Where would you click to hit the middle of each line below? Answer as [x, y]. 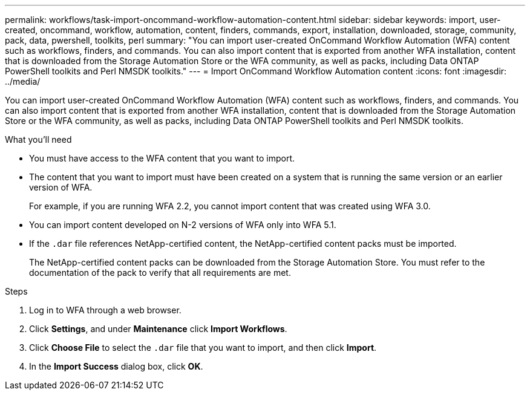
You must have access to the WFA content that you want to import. [162, 158]
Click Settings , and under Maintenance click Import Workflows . [158, 329]
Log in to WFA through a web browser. [105, 310]
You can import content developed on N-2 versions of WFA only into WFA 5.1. [183, 225]
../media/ [23, 81]
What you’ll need [38, 139]
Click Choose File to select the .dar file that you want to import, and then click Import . [203, 348]
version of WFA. [61, 187]
